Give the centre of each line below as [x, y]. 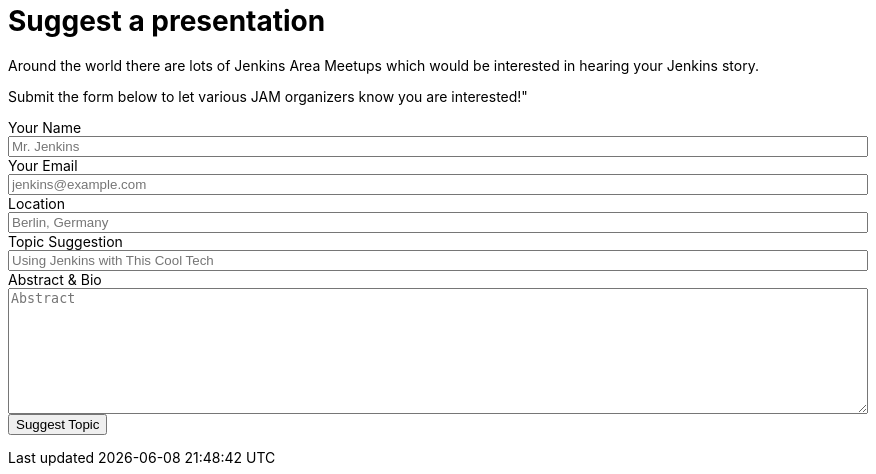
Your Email [43, 165]
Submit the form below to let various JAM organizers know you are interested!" [268, 96]
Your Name [45, 127]
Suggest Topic [58, 424]
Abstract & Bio [55, 279]
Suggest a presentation [167, 21]
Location [36, 203]
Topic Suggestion [65, 241]
